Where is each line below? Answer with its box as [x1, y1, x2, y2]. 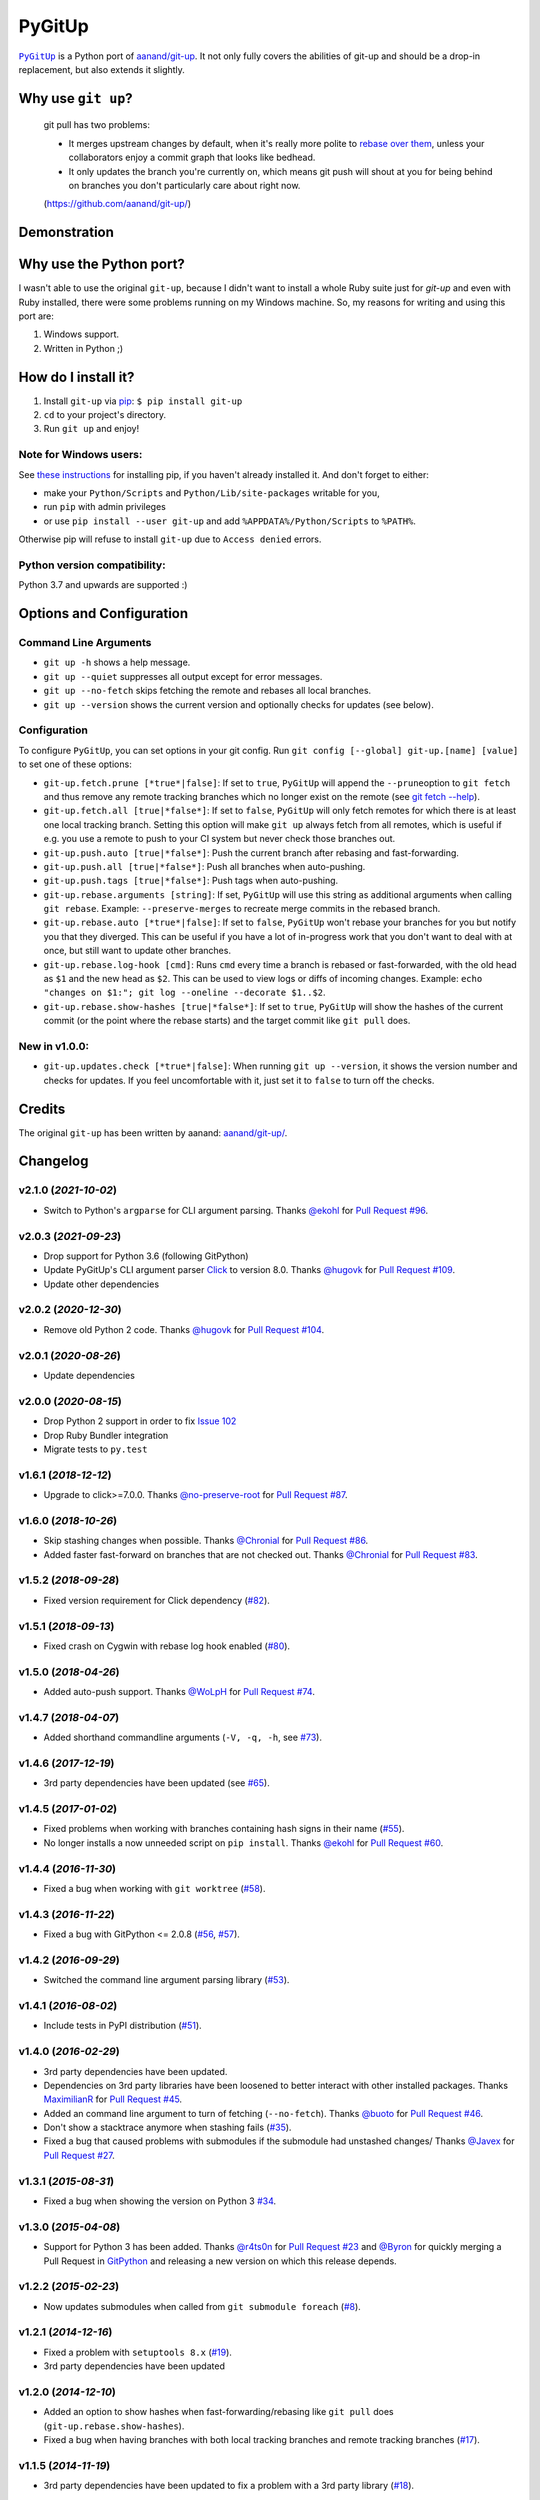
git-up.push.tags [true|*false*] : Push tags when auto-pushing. [43, 875, 339, 887]
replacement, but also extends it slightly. [18, 63, 185, 75]
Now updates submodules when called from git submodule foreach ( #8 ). [43, 2300, 362, 2312]
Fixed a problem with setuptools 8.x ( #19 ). [43, 2346, 232, 2358]
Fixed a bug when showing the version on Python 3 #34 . [43, 2195, 277, 2207]
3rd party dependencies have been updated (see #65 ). [43, 1777, 270, 1789]
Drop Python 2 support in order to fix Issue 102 [43, 1415, 237, 1427]
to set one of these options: [18, 758, 132, 770]
